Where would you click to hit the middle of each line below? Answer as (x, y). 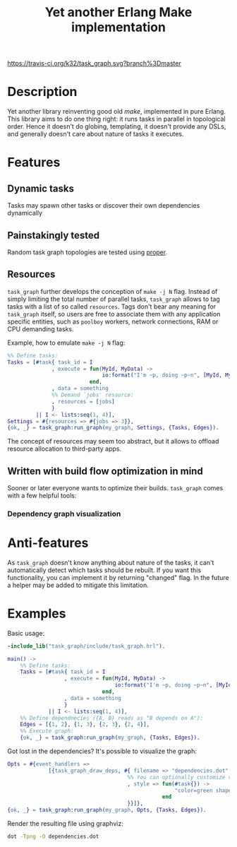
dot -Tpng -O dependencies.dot (53, 837)
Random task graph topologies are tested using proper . (87, 252)
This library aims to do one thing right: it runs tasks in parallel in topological (116, 119)
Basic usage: (26, 633)
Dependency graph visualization (64, 514)
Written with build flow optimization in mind (105, 471)
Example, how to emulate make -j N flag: (66, 343)
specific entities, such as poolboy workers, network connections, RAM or (113, 321)
